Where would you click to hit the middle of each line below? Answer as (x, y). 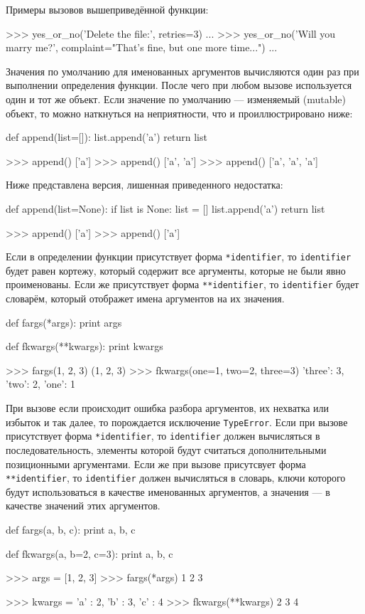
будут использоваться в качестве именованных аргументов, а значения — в (168, 491)
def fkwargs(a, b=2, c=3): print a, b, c (89, 553)
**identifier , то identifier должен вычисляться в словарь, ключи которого (176, 478)
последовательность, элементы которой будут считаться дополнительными (166, 449)
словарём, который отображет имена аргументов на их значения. (145, 298)
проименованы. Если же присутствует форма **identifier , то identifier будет (182, 284)
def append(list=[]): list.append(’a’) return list (107, 137)
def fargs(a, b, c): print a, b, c (71, 529)
